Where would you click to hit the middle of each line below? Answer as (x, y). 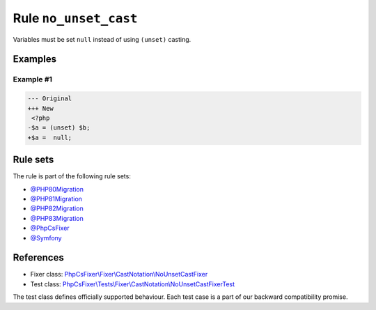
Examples (35, 59)
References (38, 258)
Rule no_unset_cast (75, 18)
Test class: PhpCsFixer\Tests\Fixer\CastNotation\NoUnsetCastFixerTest (133, 284)
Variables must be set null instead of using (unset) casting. (102, 39)
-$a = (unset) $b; (59, 128)
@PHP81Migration (56, 199)
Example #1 (32, 79)
